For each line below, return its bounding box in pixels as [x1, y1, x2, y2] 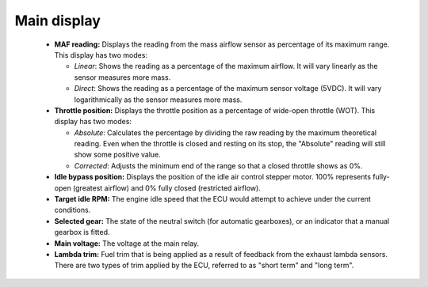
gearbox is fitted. [54, 228, 110, 237]
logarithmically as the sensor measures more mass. [74, 95, 243, 104]
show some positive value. [74, 150, 162, 160]
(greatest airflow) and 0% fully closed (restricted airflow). [72, 183, 261, 193]
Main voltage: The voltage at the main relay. [54, 238, 200, 248]
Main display [14, 12, 101, 29]
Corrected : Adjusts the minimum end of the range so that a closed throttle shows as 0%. [74, 160, 363, 170]
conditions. [54, 206, 91, 215]
